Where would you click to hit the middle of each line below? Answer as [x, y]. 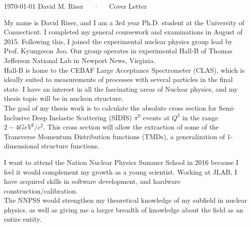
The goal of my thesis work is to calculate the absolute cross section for [110, 107]
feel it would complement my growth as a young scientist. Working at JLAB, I [121, 171]
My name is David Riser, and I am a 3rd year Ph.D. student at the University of [124, 22]
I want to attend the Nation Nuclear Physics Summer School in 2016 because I [121, 162]
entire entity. [23, 219]
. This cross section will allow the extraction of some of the [131, 127]
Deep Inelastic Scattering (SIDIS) [82, 117]
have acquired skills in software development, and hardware [92, 181]
